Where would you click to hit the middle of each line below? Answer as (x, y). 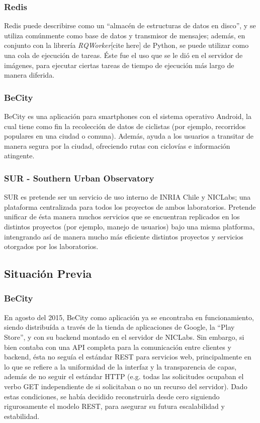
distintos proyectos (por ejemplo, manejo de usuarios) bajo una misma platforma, (129, 226)
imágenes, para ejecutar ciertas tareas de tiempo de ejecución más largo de (119, 65)
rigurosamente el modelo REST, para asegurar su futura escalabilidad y (114, 406)
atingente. (19, 156)
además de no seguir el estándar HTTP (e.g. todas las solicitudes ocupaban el (124, 376)
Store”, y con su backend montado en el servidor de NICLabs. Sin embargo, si (124, 337)
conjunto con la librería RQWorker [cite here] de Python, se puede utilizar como (126, 45)
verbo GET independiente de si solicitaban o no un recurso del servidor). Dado (126, 386)
